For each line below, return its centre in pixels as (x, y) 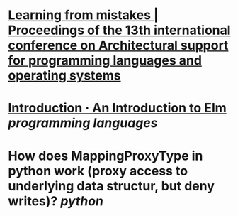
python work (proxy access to (98, 171)
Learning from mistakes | (83, 15)
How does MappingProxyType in (106, 156)
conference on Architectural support (118, 45)
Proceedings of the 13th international (119, 30)
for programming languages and (105, 61)
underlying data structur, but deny (112, 186)
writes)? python (56, 201)
